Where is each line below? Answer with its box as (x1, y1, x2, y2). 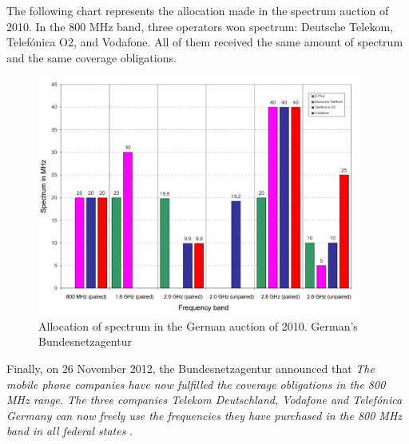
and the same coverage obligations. (6, 49, 177, 65)
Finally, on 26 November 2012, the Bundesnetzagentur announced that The (6, 359, 375, 376)
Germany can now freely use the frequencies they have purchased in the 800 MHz (6, 406, 403, 423)
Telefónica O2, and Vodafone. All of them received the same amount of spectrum (6, 34, 403, 50)
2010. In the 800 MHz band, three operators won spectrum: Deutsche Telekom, (6, 18, 393, 34)
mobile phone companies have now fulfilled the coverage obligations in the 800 (6, 375, 386, 392)
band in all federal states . (6, 422, 133, 439)
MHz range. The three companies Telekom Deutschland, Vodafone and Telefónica (6, 391, 403, 408)
